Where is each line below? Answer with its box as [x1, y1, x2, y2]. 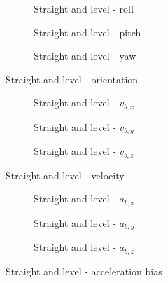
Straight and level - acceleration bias [6, 263, 162, 278]
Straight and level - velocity [6, 167, 125, 182]
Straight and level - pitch [34, 25, 141, 39]
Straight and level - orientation [6, 71, 139, 86]
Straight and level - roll [34, 1, 134, 15]
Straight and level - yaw [34, 48, 136, 63]
